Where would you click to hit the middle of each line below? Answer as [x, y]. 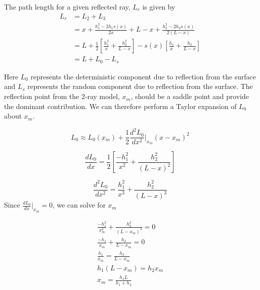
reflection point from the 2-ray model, [62, 96]
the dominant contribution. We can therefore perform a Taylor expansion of [120, 106]
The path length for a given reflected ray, [67, 7]
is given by [159, 7]
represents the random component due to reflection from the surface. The [140, 86]
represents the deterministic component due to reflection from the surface [143, 76]
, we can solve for [79, 205]
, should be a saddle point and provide [190, 96]
